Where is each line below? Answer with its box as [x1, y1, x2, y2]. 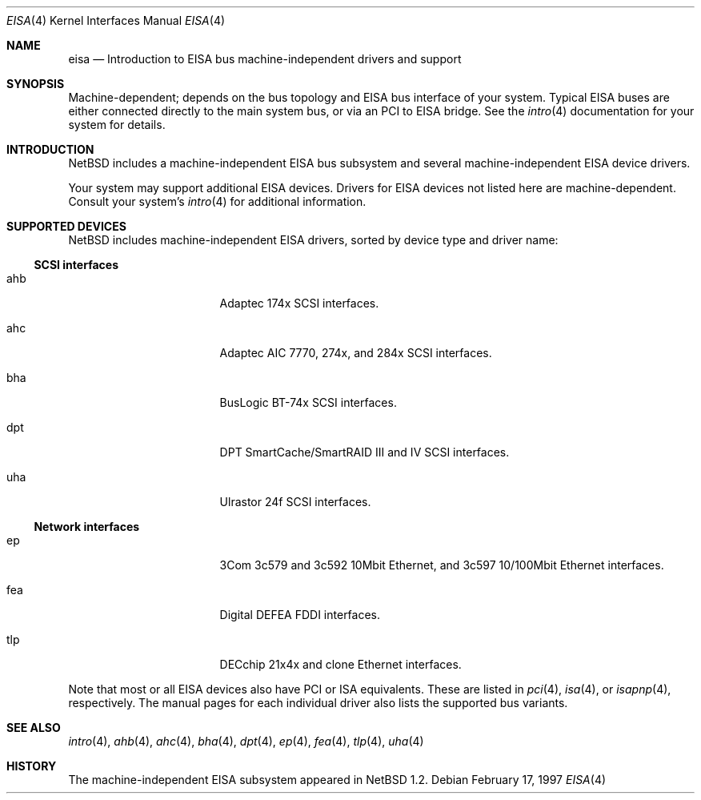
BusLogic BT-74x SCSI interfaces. [219, 396, 397, 409]
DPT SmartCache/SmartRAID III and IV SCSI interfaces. [219, 445, 510, 459]
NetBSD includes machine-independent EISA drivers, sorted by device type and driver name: [68, 233, 559, 247]
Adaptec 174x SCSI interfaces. [219, 296, 379, 310]
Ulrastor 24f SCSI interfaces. [219, 495, 371, 509]
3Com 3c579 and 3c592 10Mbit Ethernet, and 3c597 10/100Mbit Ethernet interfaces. [219, 558, 664, 572]
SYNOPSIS [6, 77, 65, 90]
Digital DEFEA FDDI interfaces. [219, 608, 381, 621]
